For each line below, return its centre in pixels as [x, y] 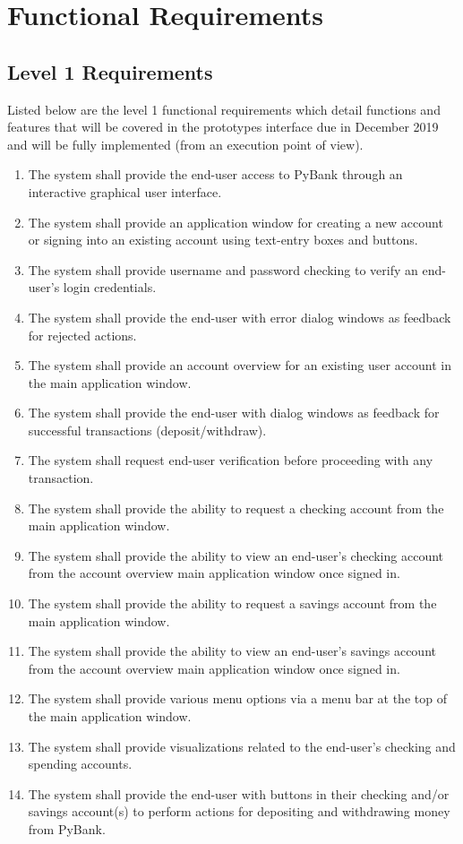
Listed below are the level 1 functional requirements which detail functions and [224, 109]
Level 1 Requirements [110, 71]
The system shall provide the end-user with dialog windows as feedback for [234, 413]
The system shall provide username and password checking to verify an [223, 269]
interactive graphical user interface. [125, 191]
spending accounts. [80, 764]
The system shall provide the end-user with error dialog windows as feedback [240, 317]
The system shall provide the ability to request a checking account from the [236, 508]
